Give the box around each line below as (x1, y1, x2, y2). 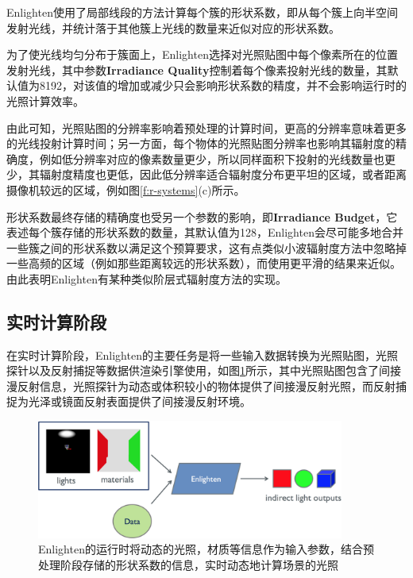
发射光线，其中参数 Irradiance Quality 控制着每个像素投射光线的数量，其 (6, 61, 388, 78)
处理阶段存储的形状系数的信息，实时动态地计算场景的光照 (38, 556, 338, 572)
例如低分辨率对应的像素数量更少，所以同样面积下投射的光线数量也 (39, 150, 384, 167)
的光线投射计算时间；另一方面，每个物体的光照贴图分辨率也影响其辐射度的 (6, 135, 396, 152)
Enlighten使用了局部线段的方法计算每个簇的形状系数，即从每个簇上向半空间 (6, 4, 398, 20)
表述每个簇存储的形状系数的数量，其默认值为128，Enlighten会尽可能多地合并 (6, 224, 403, 241)
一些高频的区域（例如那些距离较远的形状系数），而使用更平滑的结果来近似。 (6, 255, 401, 272)
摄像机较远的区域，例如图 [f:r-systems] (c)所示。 (6, 181, 245, 198)
